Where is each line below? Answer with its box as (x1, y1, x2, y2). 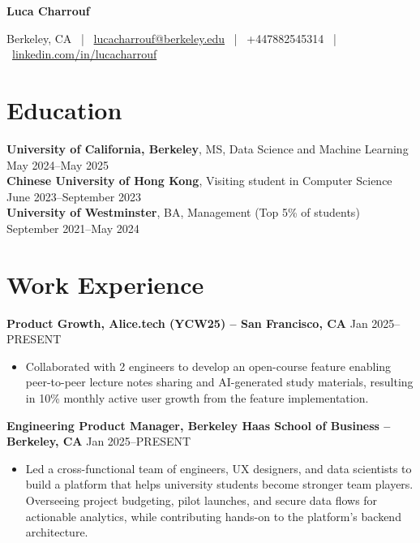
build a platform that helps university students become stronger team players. (25, 476, 414, 493)
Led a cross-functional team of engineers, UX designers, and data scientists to (25, 459, 412, 476)
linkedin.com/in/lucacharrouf (12, 45, 157, 62)
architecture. (25, 524, 88, 541)
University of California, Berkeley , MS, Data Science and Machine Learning (6, 140, 409, 157)
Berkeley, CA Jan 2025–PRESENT (6, 433, 191, 450)
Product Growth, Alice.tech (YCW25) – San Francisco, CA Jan (6, 314, 368, 331)
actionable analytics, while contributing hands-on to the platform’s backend (25, 507, 401, 524)
